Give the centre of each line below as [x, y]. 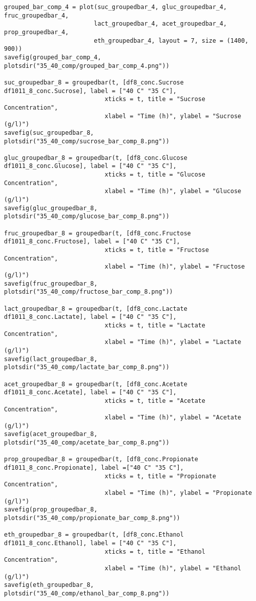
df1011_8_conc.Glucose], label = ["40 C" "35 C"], [90, 166]
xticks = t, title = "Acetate [155, 401]
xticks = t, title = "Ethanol [155, 551]
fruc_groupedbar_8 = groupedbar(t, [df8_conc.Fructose [98, 233]
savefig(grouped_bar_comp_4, [53, 57]
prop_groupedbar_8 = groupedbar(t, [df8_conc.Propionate [101, 459]
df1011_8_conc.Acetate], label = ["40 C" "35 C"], [90, 393]
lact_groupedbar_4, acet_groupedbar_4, [160, 24]
